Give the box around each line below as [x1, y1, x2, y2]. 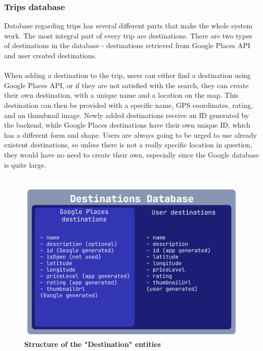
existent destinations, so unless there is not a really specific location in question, [4, 139, 252, 150]
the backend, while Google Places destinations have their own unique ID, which [4, 120, 250, 130]
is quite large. [4, 159, 46, 170]
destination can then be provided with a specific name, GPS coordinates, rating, [4, 99, 253, 110]
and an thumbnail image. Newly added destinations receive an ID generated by [4, 109, 249, 120]
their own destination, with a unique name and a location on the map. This [4, 90, 239, 100]
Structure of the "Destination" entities [24, 338, 161, 349]
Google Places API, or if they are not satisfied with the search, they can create [4, 80, 249, 90]
